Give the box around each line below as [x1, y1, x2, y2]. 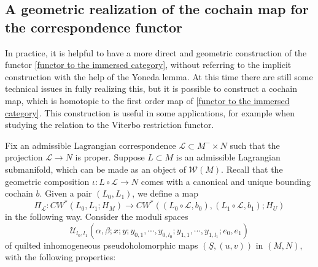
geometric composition [5, 175, 90, 187]
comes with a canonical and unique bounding [141, 175, 311, 187]
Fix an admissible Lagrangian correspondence [5, 138, 176, 151]
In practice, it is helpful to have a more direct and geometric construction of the [5, 46, 307, 59]
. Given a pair [39, 187, 92, 200]
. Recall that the [221, 162, 283, 175]
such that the [230, 138, 280, 151]
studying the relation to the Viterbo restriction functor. [5, 118, 214, 131]
